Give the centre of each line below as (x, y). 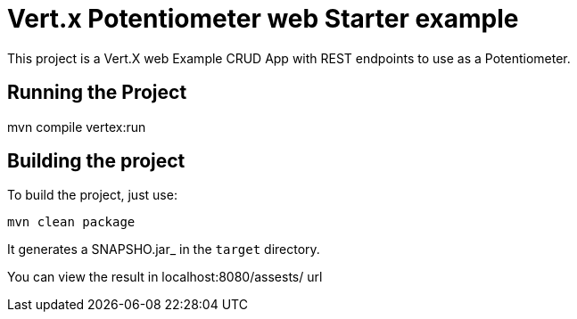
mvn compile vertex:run (77, 127)
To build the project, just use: (92, 195)
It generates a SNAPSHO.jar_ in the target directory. (164, 249)
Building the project (96, 161)
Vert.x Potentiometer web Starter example (263, 19)
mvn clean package (71, 222)
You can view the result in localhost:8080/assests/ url (165, 277)
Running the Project (97, 93)
